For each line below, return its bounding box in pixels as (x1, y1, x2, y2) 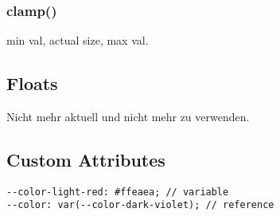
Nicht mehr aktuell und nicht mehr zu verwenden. (6, 108, 250, 125)
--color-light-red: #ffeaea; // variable (6, 186, 229, 198)
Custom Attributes (6, 147, 165, 171)
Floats (6, 71, 58, 96)
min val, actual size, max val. (6, 32, 149, 49)
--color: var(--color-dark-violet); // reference (6, 199, 274, 211)
